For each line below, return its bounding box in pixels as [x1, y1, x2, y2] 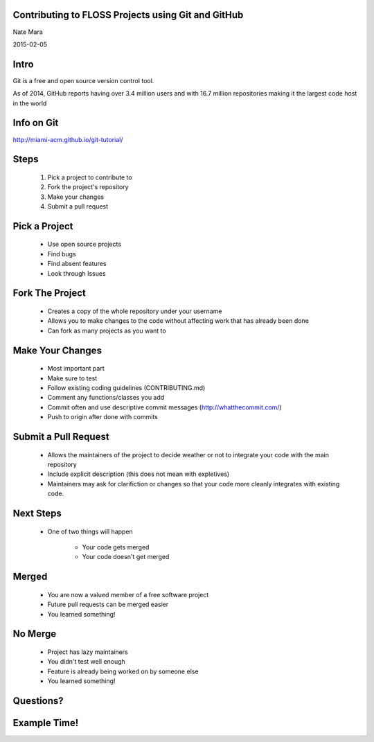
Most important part [47, 364, 105, 373]
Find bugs [47, 249, 76, 258]
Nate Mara [12, 28, 43, 36]
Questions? [12, 695, 64, 707]
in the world [12, 99, 47, 107]
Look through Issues [47, 269, 107, 277]
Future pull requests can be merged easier [47, 600, 169, 609]
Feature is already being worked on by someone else [47, 667, 199, 675]
